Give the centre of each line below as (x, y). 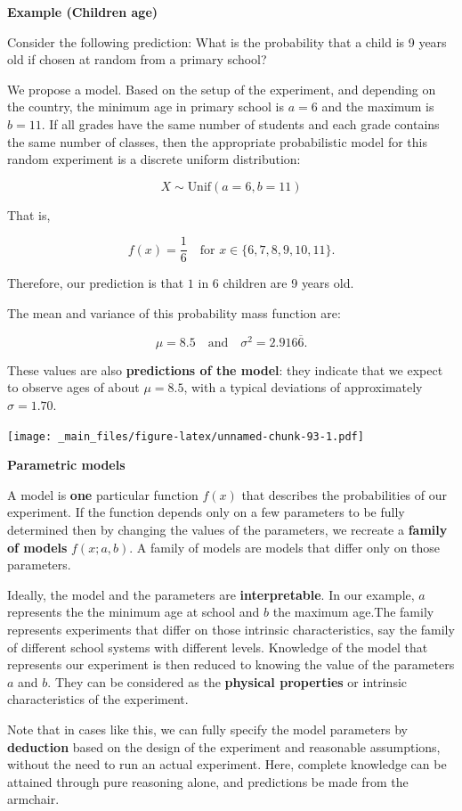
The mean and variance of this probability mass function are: (174, 313)
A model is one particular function (103, 494)
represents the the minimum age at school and (134, 612)
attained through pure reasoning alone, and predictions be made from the (208, 781)
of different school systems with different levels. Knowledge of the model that (218, 647)
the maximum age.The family (353, 612)
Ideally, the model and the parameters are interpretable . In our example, (211, 594)
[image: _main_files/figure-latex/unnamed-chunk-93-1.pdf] (186, 436)
